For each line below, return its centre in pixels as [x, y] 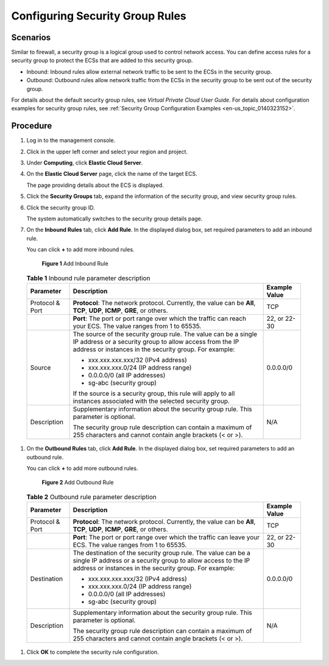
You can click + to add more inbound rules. [80, 250]
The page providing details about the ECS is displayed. [95, 185]
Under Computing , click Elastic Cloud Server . [85, 163]
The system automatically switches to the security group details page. [115, 219]
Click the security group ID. [61, 208]
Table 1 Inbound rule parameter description [88, 278]
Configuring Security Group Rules [99, 16]
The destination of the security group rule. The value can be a [162, 553]
